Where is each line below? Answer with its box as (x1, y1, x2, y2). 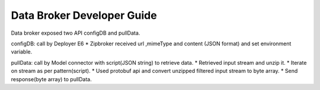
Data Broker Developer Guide (11, 9, 157, 22)
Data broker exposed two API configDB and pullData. (11, 29, 140, 36)
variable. (11, 48, 33, 55)
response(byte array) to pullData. (11, 75, 92, 82)
